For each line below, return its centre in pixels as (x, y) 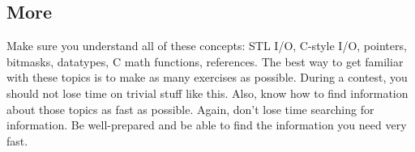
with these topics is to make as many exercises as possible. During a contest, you (207, 77)
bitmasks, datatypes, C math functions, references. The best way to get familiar (205, 61)
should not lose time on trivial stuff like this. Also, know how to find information (207, 93)
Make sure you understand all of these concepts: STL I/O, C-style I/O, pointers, (207, 46)
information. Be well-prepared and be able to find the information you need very (207, 125)
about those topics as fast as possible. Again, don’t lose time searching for (190, 109)
